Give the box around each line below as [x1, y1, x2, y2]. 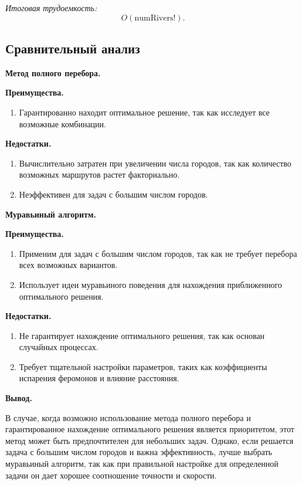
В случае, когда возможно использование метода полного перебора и [5, 411, 251, 423]
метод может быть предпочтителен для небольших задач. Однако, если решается [5, 434, 294, 446]
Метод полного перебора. [5, 66, 101, 79]
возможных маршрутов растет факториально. [19, 168, 180, 181]
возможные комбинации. [19, 117, 106, 130]
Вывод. [5, 392, 32, 404]
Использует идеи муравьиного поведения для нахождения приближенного [19, 278, 282, 290]
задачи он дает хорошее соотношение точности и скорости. [5, 469, 217, 481]
